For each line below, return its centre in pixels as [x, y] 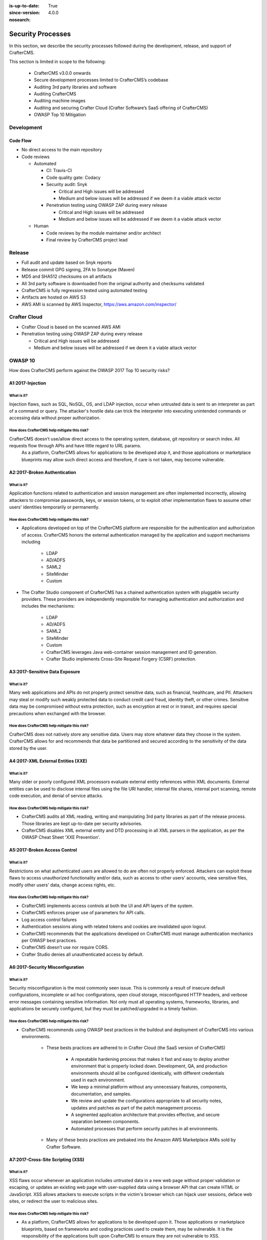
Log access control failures [49, 920]
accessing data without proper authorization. [55, 418]
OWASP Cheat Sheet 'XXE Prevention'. [61, 837]
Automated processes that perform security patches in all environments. [145, 1128]
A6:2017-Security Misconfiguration [46, 967]
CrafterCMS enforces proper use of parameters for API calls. [83, 913]
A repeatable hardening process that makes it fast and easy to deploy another [150, 1059]
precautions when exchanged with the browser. [58, 713]
